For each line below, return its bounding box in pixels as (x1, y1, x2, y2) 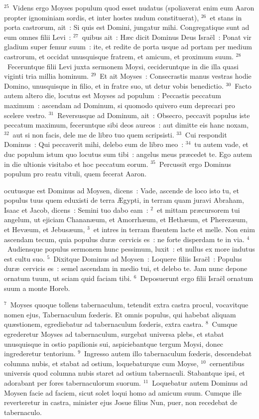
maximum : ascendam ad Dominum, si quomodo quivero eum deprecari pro (4, 100, 235, 110)
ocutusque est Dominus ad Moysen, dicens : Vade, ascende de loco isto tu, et (4, 185, 240, 195)
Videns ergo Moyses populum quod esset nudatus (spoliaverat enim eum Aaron (12, 2, 255, 12)
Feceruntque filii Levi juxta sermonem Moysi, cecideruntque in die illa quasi (7, 61, 239, 71)
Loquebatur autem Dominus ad (152, 377, 248, 388)
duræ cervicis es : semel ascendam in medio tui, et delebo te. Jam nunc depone (4, 263, 248, 274)
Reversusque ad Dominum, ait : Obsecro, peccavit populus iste (57, 110, 250, 120)
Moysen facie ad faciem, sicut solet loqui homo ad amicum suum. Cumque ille (4, 387, 242, 398)
